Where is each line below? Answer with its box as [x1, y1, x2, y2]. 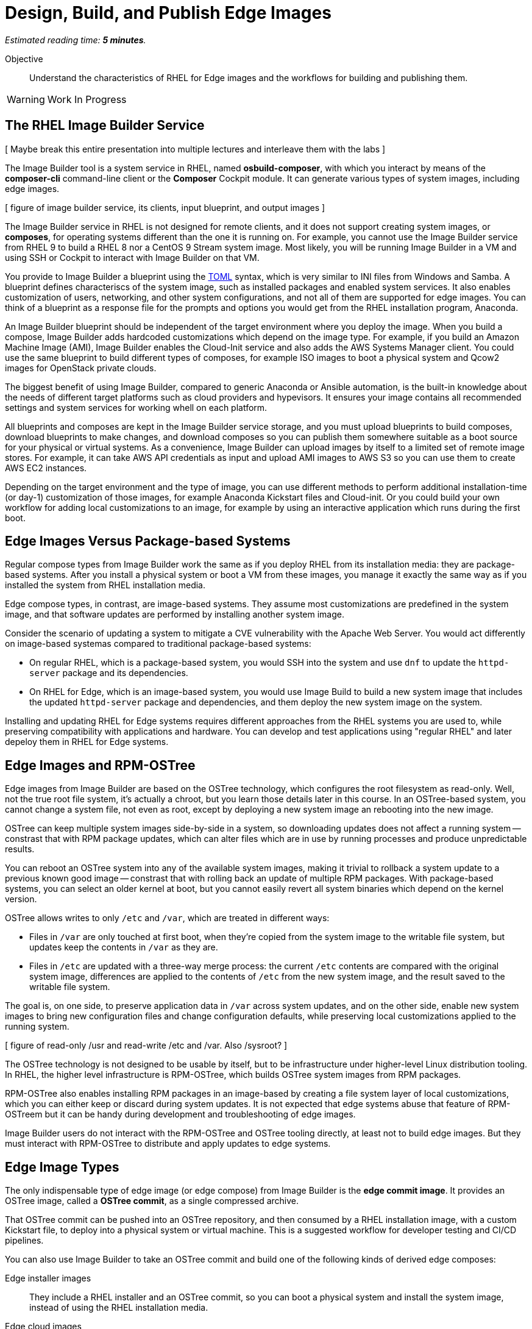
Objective [5, 53, 43, 64]
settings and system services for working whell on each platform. [5, 402, 268, 413]
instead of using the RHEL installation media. [29, 1302, 208, 1313]
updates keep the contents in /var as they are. [29, 942, 218, 953]
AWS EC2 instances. [5, 462, 87, 473]
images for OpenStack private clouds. [5, 362, 157, 373]
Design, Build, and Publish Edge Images [5, 2, 332, 23]
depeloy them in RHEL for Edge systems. [5, 736, 169, 747]
